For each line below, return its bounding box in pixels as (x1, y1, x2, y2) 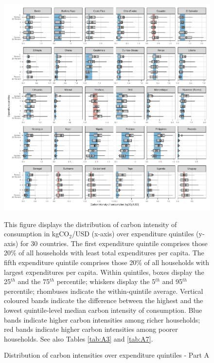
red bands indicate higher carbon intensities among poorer (4, 324, 178, 334)
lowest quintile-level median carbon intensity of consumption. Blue (4, 305, 202, 315)
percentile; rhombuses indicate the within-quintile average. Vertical (4, 286, 203, 296)
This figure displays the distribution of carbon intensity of (4, 219, 177, 229)
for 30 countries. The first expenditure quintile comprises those (20, 238, 208, 248)
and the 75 (18, 276, 50, 287)
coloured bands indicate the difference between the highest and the (4, 295, 203, 306)
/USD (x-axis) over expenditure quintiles (71, 229, 194, 239)
